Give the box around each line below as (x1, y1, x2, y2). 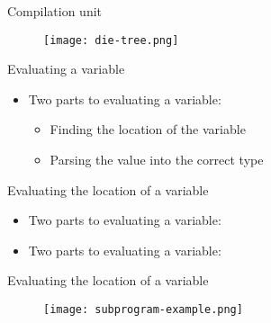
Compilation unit (7, 2, 103, 20)
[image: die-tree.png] (43, 33, 179, 47)
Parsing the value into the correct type (50, 150, 264, 169)
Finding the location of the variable (50, 120, 246, 139)
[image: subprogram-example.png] (43, 303, 243, 316)
